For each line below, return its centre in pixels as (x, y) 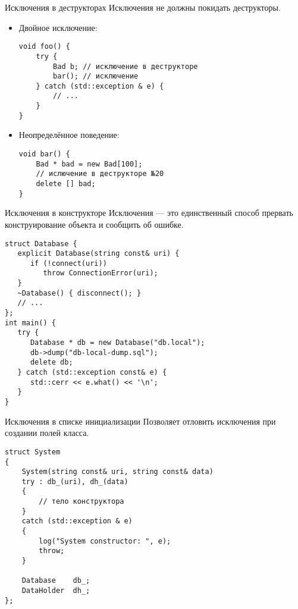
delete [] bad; (66, 184)
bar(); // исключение (96, 76)
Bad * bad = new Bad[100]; (89, 164)
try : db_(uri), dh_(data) (75, 481)
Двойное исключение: (58, 27)
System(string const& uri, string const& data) (117, 472)
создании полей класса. (47, 433)
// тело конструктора (81, 502)
